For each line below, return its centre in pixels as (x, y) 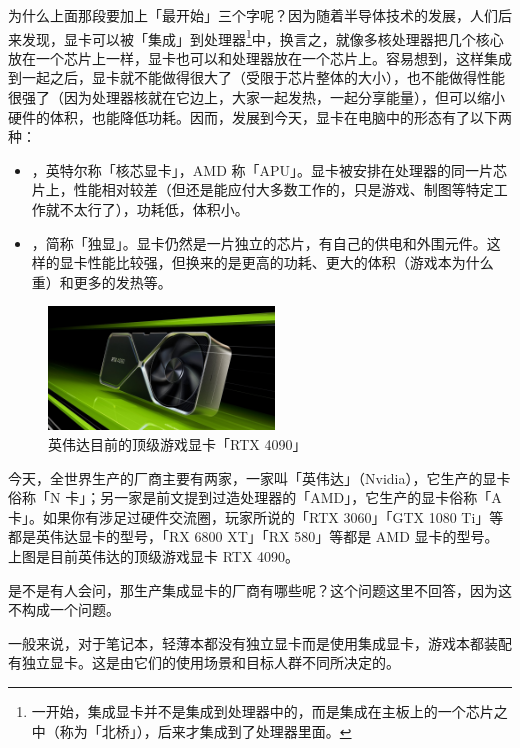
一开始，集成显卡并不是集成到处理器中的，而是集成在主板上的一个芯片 (262, 710)
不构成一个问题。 (64, 609)
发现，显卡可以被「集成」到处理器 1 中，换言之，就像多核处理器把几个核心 (262, 37)
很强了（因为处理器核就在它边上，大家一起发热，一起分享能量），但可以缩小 (256, 97)
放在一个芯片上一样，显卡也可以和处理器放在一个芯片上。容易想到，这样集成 (260, 57)
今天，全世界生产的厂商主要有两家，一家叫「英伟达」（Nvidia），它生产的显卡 (259, 477)
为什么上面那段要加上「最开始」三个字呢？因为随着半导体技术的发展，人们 (253, 15)
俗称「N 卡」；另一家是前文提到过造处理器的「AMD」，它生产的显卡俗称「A (255, 497)
